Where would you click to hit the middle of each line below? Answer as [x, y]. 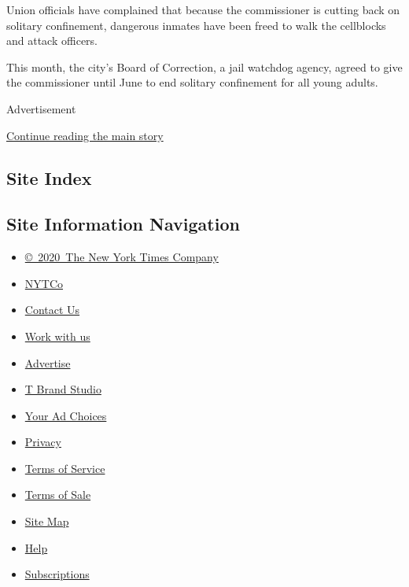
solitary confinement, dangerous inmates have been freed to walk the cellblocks [196, 25]
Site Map [47, 521]
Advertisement [41, 108]
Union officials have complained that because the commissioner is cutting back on [203, 9]
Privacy [43, 442]
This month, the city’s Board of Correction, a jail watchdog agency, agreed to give [204, 66]
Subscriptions [57, 574]
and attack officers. [52, 41]
